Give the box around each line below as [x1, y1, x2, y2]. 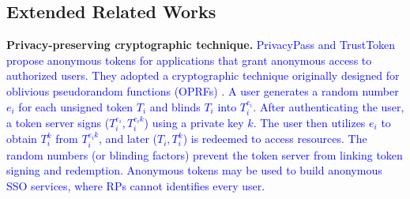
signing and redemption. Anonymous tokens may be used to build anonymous [6, 162, 382, 178]
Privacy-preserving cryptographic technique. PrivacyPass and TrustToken [6, 36, 396, 53]
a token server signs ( [6, 115, 110, 130]
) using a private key [144, 115, 244, 130]
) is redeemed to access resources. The [182, 130, 367, 147]
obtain [6, 130, 37, 147]
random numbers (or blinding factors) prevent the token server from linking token [6, 146, 403, 163]
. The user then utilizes [253, 115, 366, 130]
